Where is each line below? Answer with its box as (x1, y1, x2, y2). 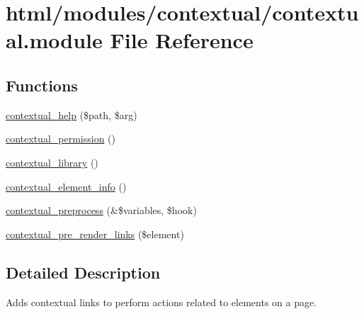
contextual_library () (6, 155, 98, 169)
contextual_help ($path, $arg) (6, 107, 137, 122)
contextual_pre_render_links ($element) (6, 226, 184, 241)
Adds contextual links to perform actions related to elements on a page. (6, 294, 317, 309)
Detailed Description (6, 261, 161, 283)
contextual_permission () (6, 131, 115, 146)
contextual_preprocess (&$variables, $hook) (6, 203, 197, 218)
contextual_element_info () (6, 179, 127, 194)
